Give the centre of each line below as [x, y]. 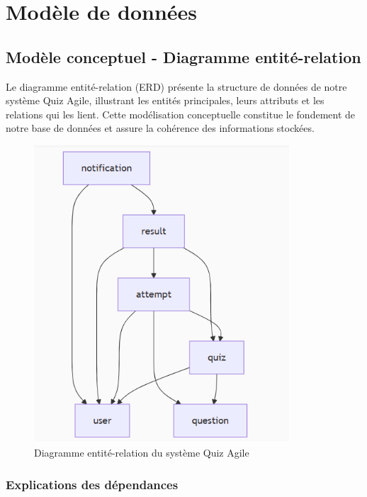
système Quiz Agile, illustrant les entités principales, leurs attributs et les [165, 100]
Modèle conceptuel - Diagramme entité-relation [183, 56]
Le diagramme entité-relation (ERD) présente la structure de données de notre [176, 86]
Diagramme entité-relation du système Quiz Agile [142, 453]
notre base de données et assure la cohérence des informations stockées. [160, 128]
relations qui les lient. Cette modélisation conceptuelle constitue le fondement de [181, 114]
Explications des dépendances [92, 484]
